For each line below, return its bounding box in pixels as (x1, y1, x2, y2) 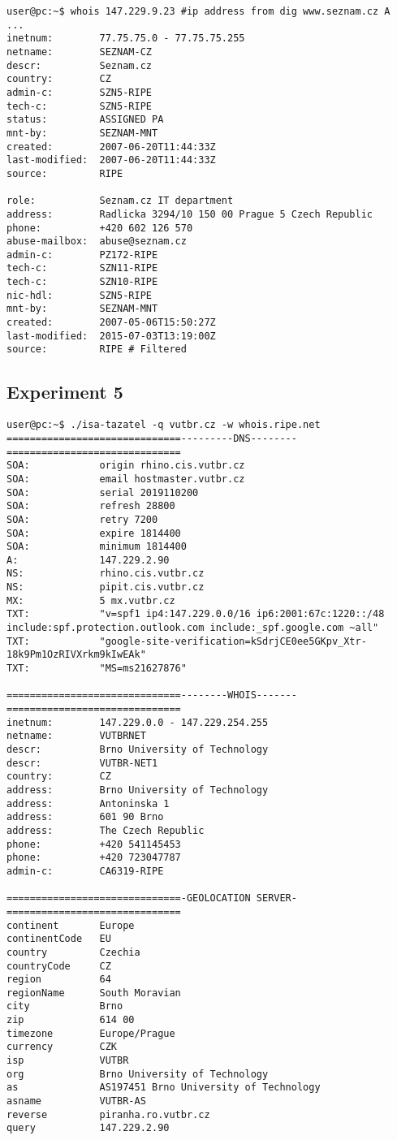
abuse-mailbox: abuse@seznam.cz (6, 235, 187, 248)
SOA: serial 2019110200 (6, 486, 199, 499)
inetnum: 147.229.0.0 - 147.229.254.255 (6, 716, 269, 728)
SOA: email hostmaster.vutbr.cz (6, 473, 245, 485)
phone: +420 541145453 (6, 838, 181, 850)
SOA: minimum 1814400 (6, 541, 187, 553)
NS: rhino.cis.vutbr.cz (6, 568, 205, 580)
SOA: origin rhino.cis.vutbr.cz (6, 460, 245, 472)
